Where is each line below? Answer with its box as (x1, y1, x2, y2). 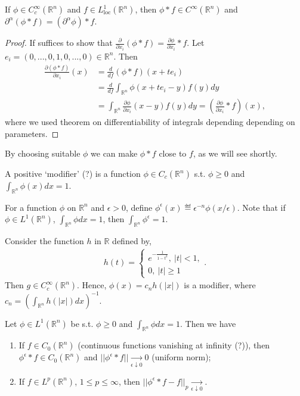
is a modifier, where (184, 279, 256, 291)
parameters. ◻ (5, 127, 59, 139)
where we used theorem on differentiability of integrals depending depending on (5, 116, 295, 128)
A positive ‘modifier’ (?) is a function (5, 167, 141, 179)
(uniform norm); (151, 351, 211, 363)
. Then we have (180, 317, 236, 329)
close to (159, 147, 187, 160)
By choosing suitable (5, 147, 81, 160)
